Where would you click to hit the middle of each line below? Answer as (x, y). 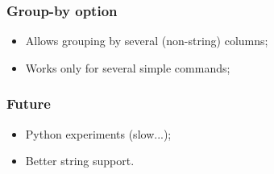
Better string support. (80, 161)
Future (29, 104)
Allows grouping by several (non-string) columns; (147, 41)
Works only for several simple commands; (128, 67)
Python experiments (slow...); (98, 133)
